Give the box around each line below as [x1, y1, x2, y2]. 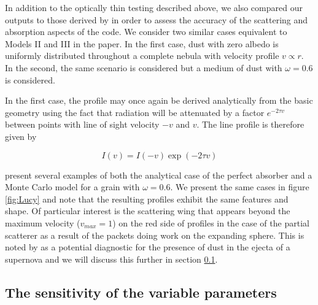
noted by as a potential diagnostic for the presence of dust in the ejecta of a [5, 241, 290, 253]
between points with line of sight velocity [5, 118, 160, 131]
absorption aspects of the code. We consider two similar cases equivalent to [5, 25, 287, 38]
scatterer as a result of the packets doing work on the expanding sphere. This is [5, 228, 304, 241]
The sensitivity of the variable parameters [5, 282, 277, 301]
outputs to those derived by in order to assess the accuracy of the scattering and [5, 13, 308, 26]
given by [5, 129, 37, 142]
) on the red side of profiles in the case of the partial [112, 216, 309, 229]
